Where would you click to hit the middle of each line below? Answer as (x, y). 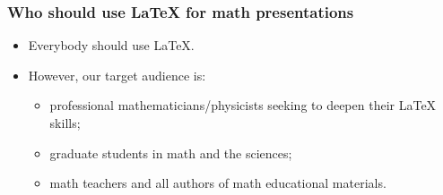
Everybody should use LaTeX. (111, 45)
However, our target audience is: (117, 75)
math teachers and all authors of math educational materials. (218, 183)
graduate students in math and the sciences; (171, 153)
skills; (65, 123)
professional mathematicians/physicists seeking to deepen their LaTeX (243, 105)
